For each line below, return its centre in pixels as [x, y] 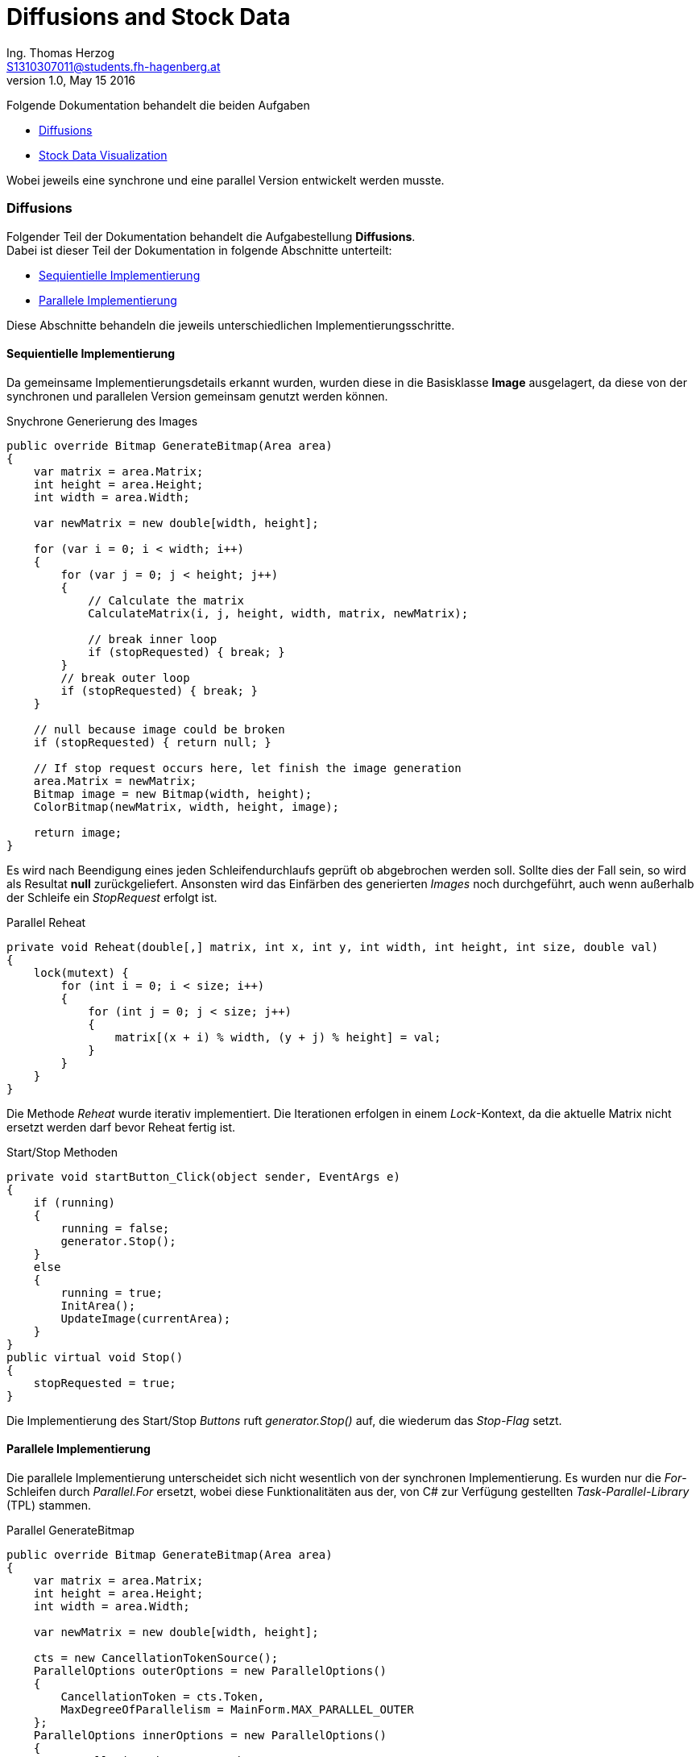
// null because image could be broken [159, 729]
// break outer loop [125, 677]
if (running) [74, 1202]
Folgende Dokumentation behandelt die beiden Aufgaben [158, 105]
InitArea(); [98, 1305]
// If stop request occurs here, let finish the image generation [247, 768]
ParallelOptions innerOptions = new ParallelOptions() [210, 1735]
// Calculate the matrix [166, 600]
